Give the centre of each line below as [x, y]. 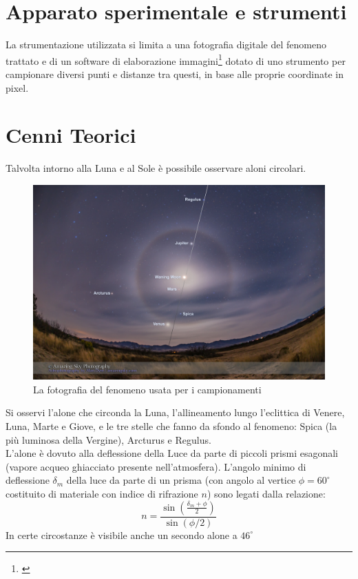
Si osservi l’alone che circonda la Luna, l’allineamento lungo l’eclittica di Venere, [175, 412]
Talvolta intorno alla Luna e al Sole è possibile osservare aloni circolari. [156, 168]
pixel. [17, 87]
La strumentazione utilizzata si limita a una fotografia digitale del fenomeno [166, 45]
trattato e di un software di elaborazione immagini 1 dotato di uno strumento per [176, 59]
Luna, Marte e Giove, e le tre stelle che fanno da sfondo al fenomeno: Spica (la [171, 426]
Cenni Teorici [71, 135]
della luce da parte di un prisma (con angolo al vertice [181, 480]
